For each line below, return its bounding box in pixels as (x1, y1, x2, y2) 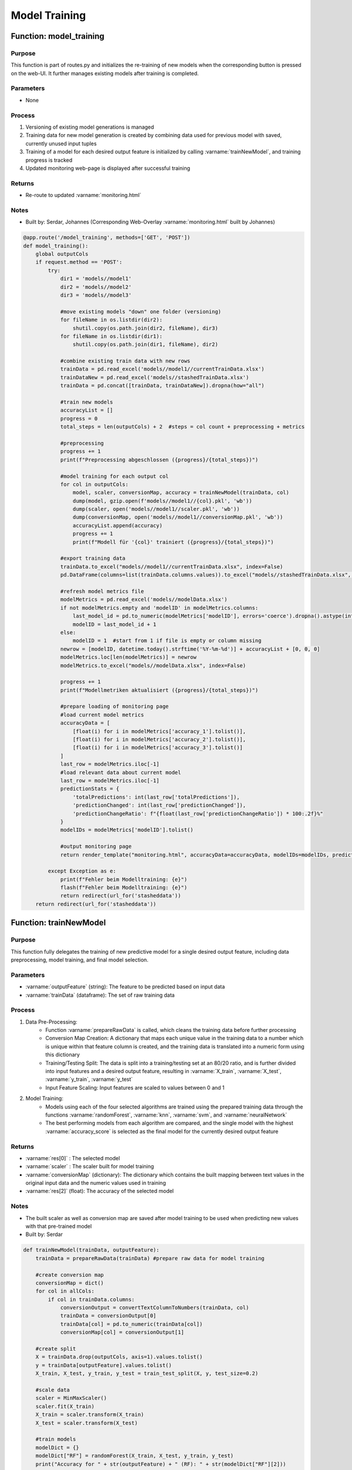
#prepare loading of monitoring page (60, 703, 169, 710)
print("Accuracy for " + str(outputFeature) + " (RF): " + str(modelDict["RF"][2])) (35, 1461, 287, 1467)
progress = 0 (60, 415, 98, 422)
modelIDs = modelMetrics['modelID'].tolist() (60, 827, 194, 833)
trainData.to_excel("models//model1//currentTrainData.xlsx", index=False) (60, 563, 283, 570)
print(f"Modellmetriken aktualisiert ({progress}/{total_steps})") (60, 687, 259, 693)
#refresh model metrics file (60, 588, 144, 594)
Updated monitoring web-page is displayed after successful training (25, 165, 191, 172)
